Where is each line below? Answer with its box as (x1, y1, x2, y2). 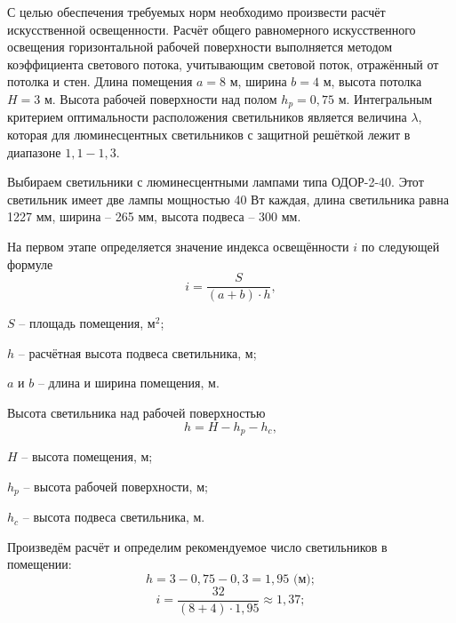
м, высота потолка (323, 72, 422, 91)
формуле (7, 254, 53, 273)
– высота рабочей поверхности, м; (23, 476, 208, 495)
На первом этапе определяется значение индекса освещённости (7, 236, 349, 255)
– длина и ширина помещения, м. (37, 373, 220, 392)
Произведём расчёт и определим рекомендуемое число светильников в (7, 537, 388, 555)
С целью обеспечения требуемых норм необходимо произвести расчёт (7, 3, 386, 20)
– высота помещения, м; (21, 447, 153, 466)
